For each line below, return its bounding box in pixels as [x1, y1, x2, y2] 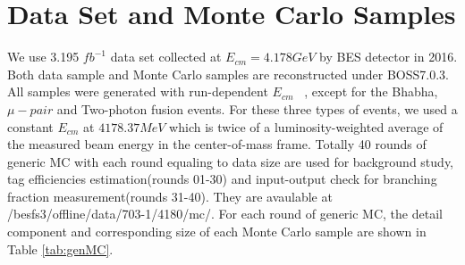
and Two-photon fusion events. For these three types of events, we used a [56, 99, 458, 118]
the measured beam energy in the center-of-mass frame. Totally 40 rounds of [7, 135, 427, 153]
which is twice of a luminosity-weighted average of [169, 117, 444, 136]
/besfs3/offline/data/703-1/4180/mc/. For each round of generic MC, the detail [7, 204, 443, 223]
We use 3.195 [7, 47, 80, 66]
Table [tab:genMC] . [7, 239, 114, 258]
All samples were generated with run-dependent [7, 82, 268, 101]
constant [7, 117, 54, 136]
